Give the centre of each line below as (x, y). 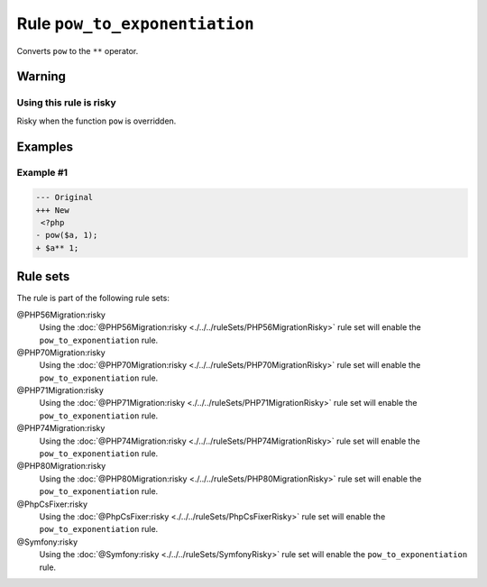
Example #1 (42, 173)
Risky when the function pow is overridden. (96, 121)
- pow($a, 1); (67, 235)
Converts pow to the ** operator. (78, 50)
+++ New (52, 210)
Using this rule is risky (66, 103)
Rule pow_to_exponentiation (135, 23)
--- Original (64, 197)
